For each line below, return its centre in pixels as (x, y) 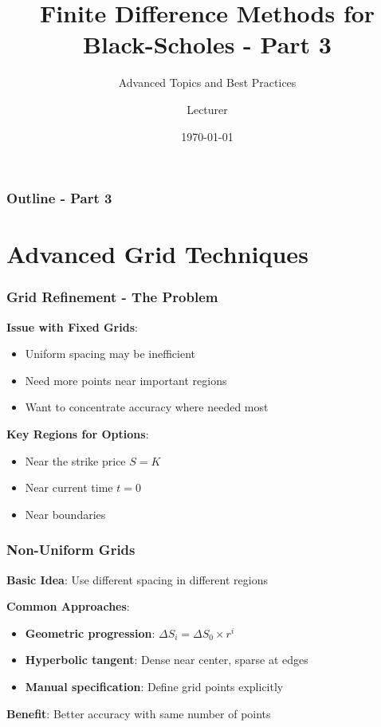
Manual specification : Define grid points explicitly (154, 686)
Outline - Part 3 (59, 198)
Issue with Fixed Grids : (72, 326)
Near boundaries (65, 514)
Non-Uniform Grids (71, 550)
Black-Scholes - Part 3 (207, 44)
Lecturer (207, 109)
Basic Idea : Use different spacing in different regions (137, 579)
